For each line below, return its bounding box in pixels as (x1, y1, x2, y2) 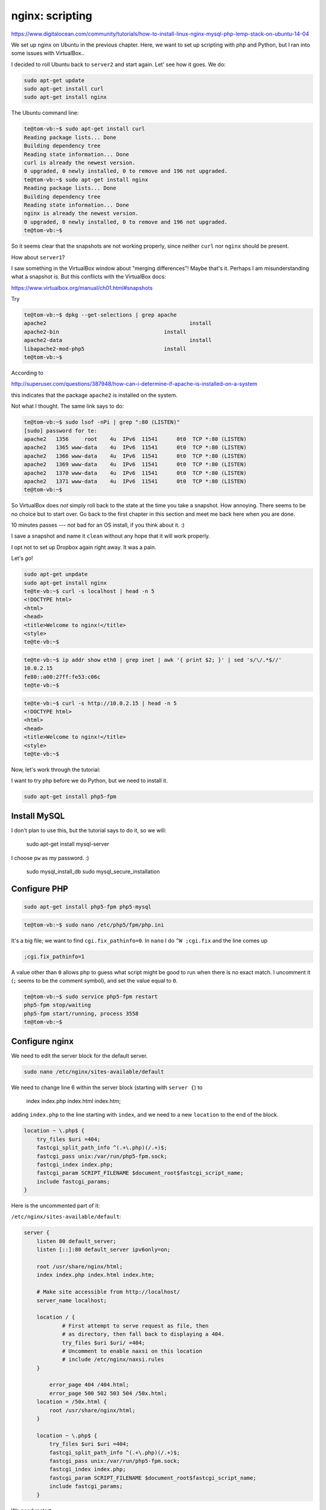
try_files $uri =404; (36, 1136, 101, 1143)
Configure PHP (11, 884, 69, 894)
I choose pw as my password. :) (11, 854, 89, 861)
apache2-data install (24, 337, 212, 344)
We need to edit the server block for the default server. (11, 1052, 148, 1059)
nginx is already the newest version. (24, 210, 139, 217)
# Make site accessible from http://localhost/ (36, 1288, 181, 1296)
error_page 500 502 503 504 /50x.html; (49, 1390, 167, 1396)
